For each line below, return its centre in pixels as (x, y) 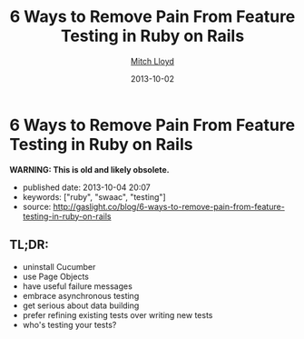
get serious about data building (81, 305)
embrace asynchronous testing (81, 295)
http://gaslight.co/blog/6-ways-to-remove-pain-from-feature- (169, 206)
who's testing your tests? (69, 324)
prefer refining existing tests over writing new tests (118, 314)
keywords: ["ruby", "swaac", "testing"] (94, 196)
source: (37, 206)
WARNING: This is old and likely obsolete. (89, 169)
